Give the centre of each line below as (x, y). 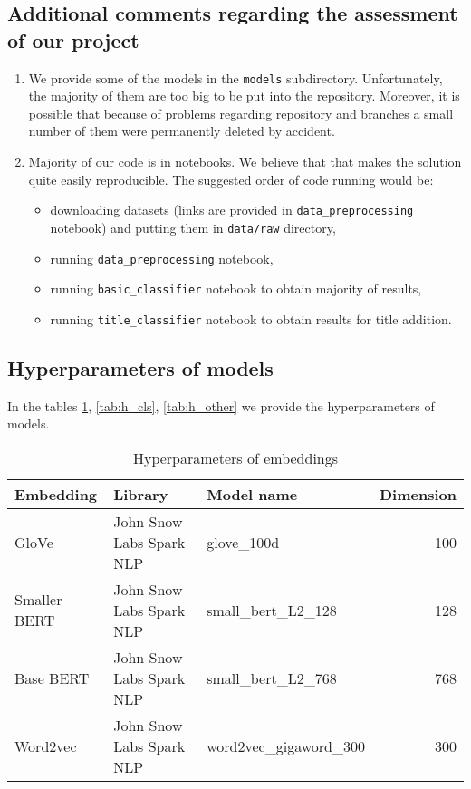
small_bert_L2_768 (272, 678)
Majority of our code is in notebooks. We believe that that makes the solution (245, 162)
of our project (73, 39)
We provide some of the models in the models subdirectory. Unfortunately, (235, 77)
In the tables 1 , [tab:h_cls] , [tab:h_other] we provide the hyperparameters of (221, 405)
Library (141, 494)
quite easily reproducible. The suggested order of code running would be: (231, 179)
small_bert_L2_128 (272, 610)
